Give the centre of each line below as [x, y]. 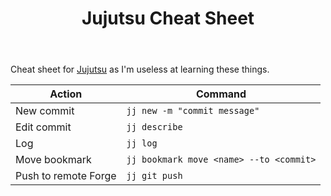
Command [221, 94]
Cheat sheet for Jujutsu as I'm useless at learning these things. [140, 69]
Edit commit [43, 127]
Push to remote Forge [66, 176]
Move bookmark [53, 160]
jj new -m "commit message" [193, 111]
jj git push [154, 176]
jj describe [154, 127]
